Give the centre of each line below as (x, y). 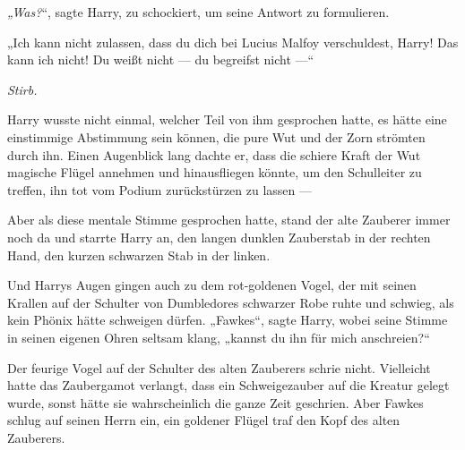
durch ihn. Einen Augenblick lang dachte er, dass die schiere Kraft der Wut (214, 154)
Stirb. (22, 89)
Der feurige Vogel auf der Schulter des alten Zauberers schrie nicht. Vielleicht (219, 367)
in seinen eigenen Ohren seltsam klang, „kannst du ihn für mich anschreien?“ (219, 337)
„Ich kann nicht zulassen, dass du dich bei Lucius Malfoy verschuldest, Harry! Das (233, 42)
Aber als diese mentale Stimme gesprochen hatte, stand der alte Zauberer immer (229, 220)
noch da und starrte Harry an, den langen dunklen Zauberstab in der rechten (219, 237)
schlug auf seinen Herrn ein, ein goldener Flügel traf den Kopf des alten (204, 420)
